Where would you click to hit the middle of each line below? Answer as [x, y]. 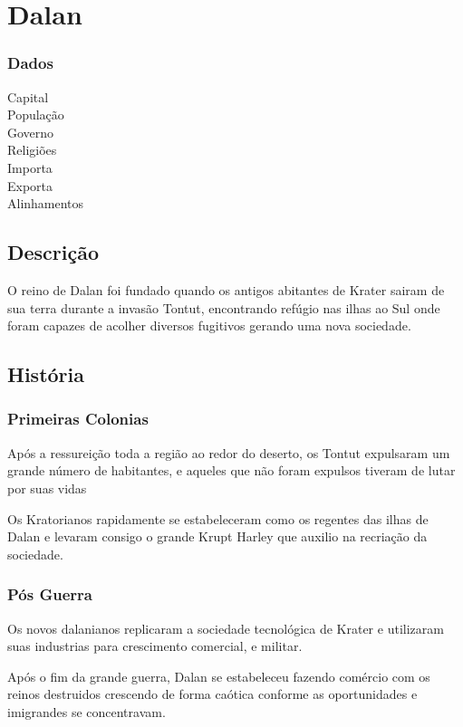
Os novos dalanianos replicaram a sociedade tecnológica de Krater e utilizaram [226, 628]
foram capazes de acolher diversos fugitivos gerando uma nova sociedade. [209, 325]
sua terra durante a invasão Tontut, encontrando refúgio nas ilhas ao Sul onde [224, 307]
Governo [31, 132]
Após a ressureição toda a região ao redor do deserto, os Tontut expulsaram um [229, 452]
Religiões [32, 150]
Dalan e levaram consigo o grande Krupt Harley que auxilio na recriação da [217, 536]
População [36, 115]
